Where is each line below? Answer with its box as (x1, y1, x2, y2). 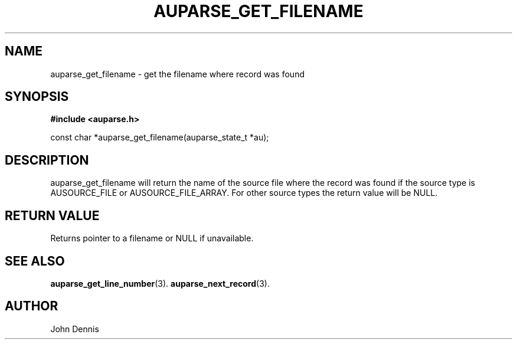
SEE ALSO (5, 253, 65, 268)
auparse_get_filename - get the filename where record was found (50, 68, 305, 79)
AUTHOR (5, 299, 58, 314)
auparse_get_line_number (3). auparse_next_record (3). (50, 278, 270, 289)
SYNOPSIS (5, 89, 69, 104)
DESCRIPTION (5, 152, 89, 168)
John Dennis (50, 323, 99, 334)
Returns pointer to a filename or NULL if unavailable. (50, 233, 254, 244)
